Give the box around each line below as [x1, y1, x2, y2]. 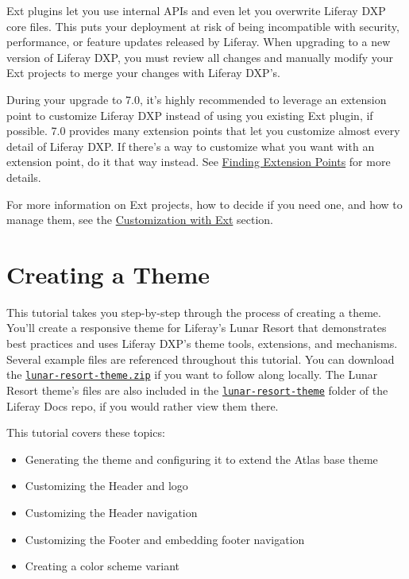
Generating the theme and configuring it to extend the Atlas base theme [25, 450, 378, 467]
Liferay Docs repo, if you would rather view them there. [6, 397, 279, 414]
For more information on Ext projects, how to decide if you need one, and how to [6, 195, 403, 212]
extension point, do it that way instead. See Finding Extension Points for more [6, 153, 391, 170]
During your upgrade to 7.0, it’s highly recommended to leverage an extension [6, 91, 387, 107]
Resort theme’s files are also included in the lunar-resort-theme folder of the [6, 381, 388, 398]
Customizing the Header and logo [25, 477, 188, 494]
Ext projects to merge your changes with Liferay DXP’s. [6, 64, 280, 81]
